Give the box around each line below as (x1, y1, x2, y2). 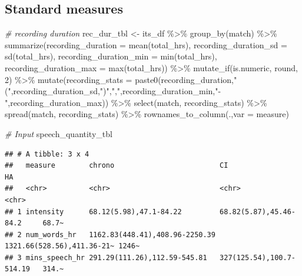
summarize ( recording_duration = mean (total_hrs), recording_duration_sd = (5, 38, 287, 51)
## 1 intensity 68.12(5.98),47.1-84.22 (5, 207, 182, 216)
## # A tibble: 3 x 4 (5, 149, 89, 158)
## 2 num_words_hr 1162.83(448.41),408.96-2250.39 (5, 230, 215, 239)
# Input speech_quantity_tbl (5, 127, 112, 139)
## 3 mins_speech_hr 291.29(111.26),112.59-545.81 (5, 253, 207, 262)
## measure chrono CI (5, 161, 228, 170)
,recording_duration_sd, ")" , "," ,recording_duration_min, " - (11, 85, 221, 97)
